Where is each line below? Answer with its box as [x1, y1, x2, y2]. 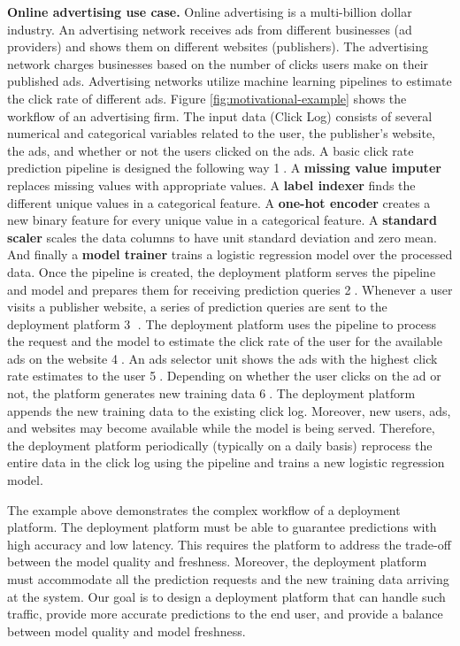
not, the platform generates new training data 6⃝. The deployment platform [7, 384, 416, 403]
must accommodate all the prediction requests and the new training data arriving [7, 570, 449, 588]
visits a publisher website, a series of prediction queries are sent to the [7, 297, 387, 316]
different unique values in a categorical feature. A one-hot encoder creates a [7, 193, 431, 211]
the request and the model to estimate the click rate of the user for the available [7, 332, 442, 350]
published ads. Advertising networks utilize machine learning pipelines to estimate [7, 72, 452, 90]
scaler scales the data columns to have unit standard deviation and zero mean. [7, 227, 437, 246]
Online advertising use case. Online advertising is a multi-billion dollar [7, 3, 412, 20]
